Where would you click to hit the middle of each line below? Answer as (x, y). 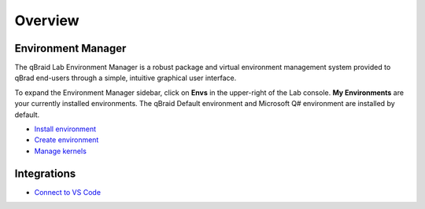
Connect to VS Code (68, 192)
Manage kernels (60, 151)
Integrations (45, 173)
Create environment (67, 140)
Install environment (65, 129)
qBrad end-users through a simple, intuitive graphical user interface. (126, 78)
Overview (47, 20)
